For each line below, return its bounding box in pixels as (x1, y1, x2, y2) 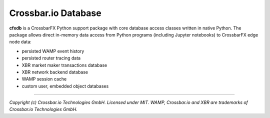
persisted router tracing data (21, 55, 81, 61)
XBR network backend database (21, 69, 88, 75)
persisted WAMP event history (21, 48, 84, 54)
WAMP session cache (21, 76, 67, 82)
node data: (9, 39, 32, 45)
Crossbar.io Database (9, 7, 102, 18)
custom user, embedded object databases (21, 83, 109, 89)
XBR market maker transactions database (21, 62, 107, 68)
